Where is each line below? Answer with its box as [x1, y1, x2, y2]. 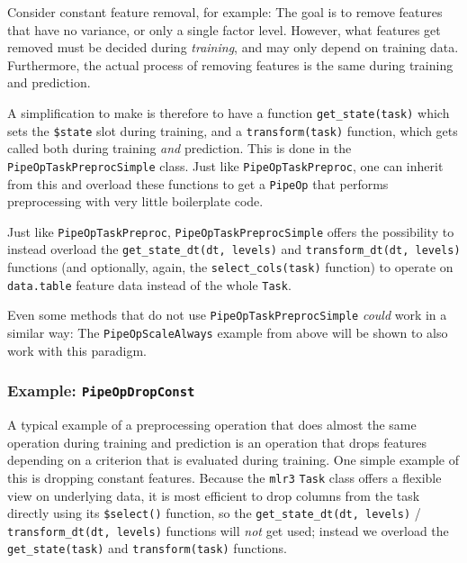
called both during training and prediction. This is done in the [7, 139, 352, 158]
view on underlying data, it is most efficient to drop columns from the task [7, 486, 420, 504]
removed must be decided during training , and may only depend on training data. [7, 38, 459, 57]
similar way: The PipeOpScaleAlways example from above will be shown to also [7, 323, 448, 342]
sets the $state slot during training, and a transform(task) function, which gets [7, 121, 458, 140]
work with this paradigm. [7, 341, 147, 359]
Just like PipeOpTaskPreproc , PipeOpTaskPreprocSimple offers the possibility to [7, 222, 454, 241]
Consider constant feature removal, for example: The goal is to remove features [7, 3, 443, 21]
